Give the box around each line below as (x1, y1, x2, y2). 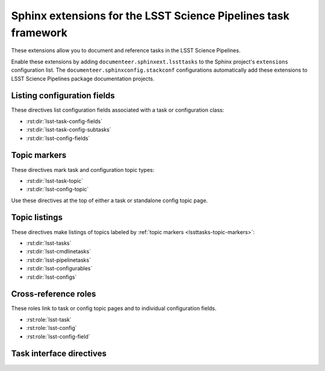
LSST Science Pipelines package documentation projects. (11, 75, 155, 82)
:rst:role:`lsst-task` (26, 316, 72, 323)
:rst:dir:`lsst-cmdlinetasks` (26, 248, 91, 255)
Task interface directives (11, 349, 107, 359)
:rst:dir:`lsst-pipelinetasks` (26, 256, 91, 264)
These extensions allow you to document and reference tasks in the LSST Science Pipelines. (11, 47, 241, 54)
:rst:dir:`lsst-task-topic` (26, 177, 84, 184)
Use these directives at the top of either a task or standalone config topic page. (11, 197, 208, 204)
